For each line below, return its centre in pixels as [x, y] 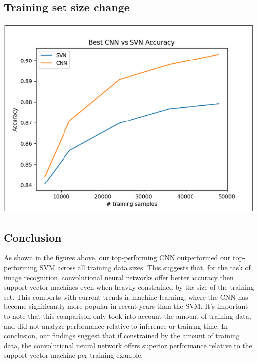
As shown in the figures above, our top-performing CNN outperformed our [117, 258]
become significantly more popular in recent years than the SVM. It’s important [126, 306]
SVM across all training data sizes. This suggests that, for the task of [145, 267]
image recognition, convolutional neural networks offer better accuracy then [119, 277]
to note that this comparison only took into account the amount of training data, [128, 316]
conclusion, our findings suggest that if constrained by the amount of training [122, 335]
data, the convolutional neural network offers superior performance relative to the [128, 345]
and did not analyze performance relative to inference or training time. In [116, 326]
